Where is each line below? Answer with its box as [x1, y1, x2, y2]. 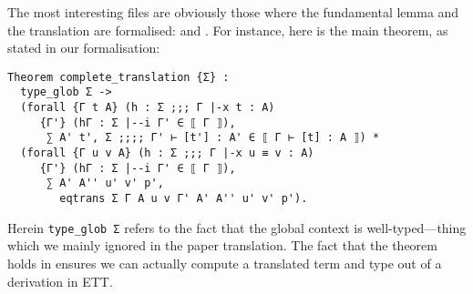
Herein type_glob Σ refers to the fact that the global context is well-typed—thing [7, 218, 467, 237]
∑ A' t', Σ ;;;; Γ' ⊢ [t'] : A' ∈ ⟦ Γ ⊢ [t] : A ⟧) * [46, 131, 380, 145]
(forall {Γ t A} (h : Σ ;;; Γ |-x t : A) [20, 101, 275, 115]
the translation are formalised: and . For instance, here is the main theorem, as [7, 20, 448, 39]
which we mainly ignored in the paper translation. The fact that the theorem [7, 236, 437, 255]
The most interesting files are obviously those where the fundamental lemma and [7, 3, 459, 21]
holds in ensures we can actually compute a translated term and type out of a [7, 253, 442, 272]
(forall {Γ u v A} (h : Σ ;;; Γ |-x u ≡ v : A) [20, 147, 314, 160]
